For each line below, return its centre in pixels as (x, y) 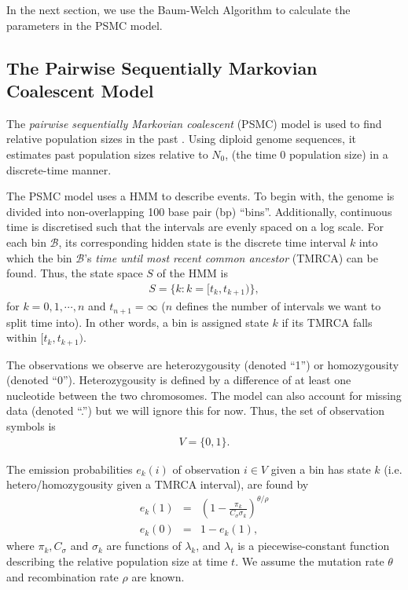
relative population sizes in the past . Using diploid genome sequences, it (181, 139)
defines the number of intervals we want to (278, 306)
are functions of (144, 546)
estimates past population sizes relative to (107, 154)
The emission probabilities (70, 469)
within (22, 337)
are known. (158, 576)
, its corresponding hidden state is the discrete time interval (202, 242)
